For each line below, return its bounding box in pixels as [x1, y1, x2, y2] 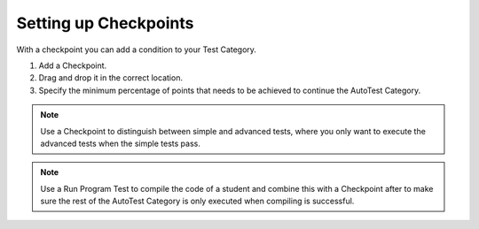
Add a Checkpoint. [38, 60, 107, 71]
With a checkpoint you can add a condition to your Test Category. [16, 44, 257, 55]
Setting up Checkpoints [16, 13, 194, 33]
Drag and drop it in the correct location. [38, 73, 184, 83]
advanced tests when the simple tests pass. [40, 138, 201, 149]
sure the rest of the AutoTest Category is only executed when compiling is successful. [40, 195, 355, 207]
